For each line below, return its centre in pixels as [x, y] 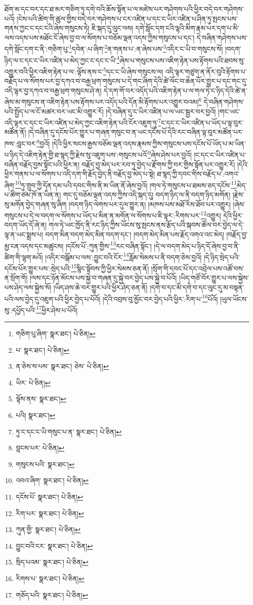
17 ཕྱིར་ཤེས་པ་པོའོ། [57, 309]
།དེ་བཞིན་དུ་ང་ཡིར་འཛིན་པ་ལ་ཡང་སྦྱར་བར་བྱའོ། [161, 111]
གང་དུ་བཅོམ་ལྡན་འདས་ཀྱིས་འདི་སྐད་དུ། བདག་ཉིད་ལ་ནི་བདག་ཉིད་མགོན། [147, 194]
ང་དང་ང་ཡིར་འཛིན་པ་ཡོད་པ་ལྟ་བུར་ [202, 122]
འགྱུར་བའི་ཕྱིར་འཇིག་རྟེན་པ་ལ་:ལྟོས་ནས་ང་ [54, 71]
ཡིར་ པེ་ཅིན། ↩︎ [33, 382]
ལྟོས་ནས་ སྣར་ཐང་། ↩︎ [41, 399]
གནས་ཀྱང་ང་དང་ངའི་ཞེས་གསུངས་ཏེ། [47, 28]
